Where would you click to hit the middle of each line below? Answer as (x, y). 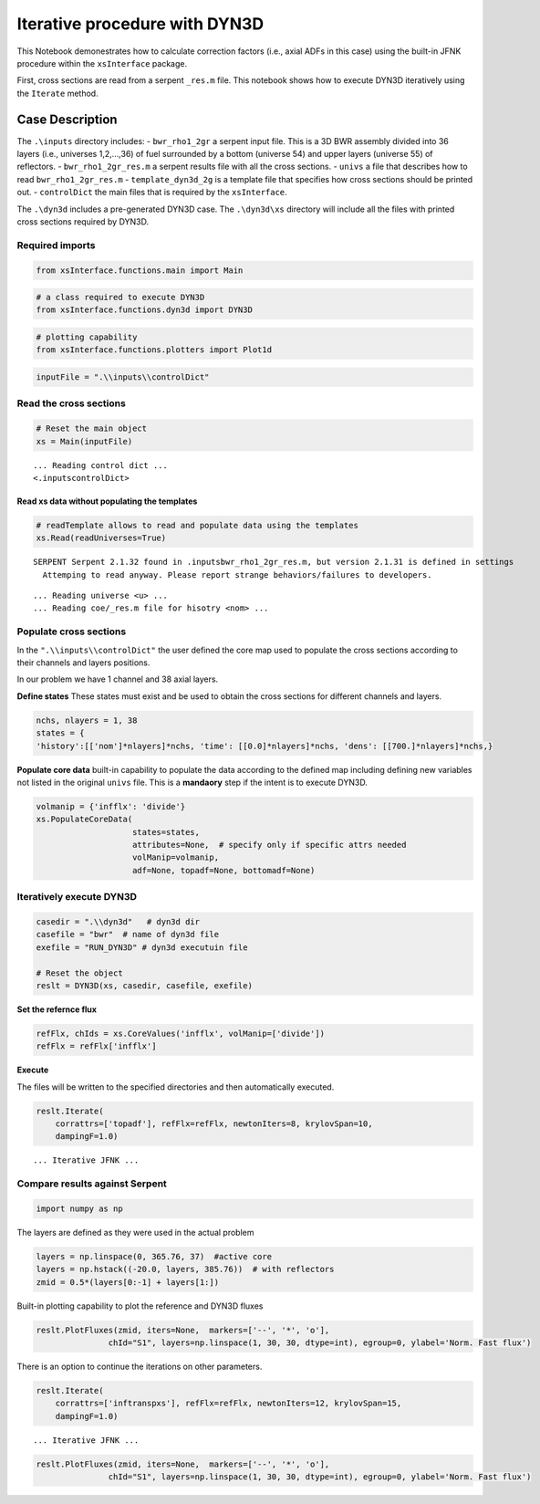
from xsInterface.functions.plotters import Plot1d (154, 350)
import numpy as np (79, 1208)
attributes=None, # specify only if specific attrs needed (270, 845)
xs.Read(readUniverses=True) (101, 538)
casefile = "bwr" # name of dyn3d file (127, 935)
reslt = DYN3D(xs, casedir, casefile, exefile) (144, 985)
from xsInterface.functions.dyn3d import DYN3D (144, 310)
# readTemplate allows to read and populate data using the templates (197, 525)
